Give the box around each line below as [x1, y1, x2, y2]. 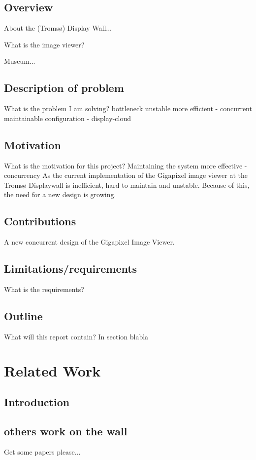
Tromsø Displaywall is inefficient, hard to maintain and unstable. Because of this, [4, 179, 250, 190]
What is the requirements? [4, 284, 84, 294]
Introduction [4, 394, 70, 410]
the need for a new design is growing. [4, 189, 116, 200]
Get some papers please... [4, 446, 81, 457]
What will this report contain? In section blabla [4, 331, 149, 341]
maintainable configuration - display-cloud [4, 113, 131, 123]
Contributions [4, 213, 76, 229]
